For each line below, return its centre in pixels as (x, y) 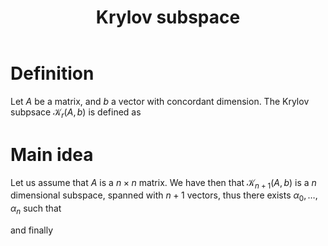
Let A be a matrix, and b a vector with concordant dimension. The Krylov (160, 101)
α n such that (36, 209)
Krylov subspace (168, 17)
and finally (32, 230)
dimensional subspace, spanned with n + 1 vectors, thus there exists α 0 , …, (164, 196)
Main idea (52, 154)
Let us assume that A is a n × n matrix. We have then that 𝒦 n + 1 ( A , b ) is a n (163, 183)
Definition (52, 73)
